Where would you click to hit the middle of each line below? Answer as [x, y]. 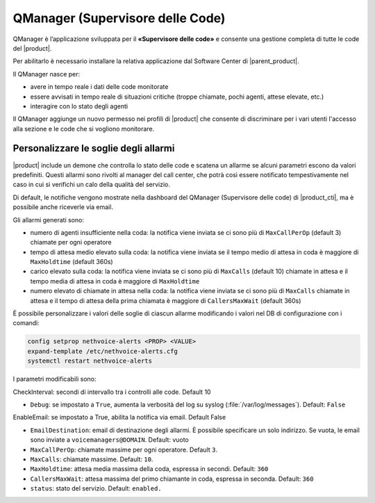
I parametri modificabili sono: [55, 379]
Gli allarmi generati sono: [49, 220]
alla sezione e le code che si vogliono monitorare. [84, 129]
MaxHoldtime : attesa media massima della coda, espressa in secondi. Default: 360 [149, 469]
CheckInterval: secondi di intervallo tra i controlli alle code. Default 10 [112, 392]
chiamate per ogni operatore [71, 242]
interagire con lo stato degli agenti [79, 106]
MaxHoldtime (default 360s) [72, 262]
